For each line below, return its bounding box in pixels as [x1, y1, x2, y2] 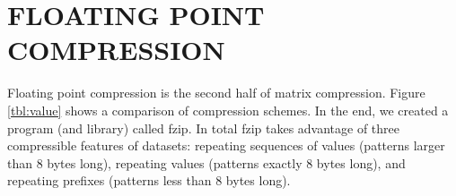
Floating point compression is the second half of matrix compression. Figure [7, 83, 425, 102]
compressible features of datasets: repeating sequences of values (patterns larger [7, 136, 445, 155]
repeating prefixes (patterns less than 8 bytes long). [7, 171, 291, 190]
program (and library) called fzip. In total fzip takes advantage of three [7, 118, 400, 137]
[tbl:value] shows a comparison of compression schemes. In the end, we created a [7, 100, 449, 119]
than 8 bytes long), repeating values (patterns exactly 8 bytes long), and [7, 153, 406, 172]
